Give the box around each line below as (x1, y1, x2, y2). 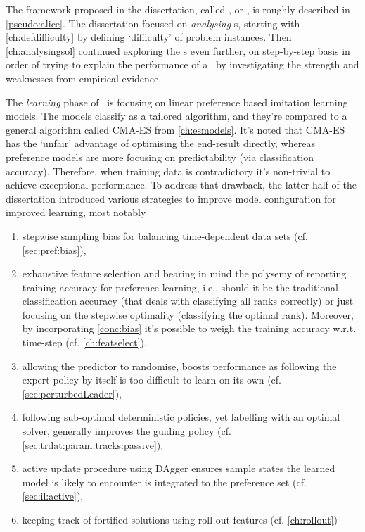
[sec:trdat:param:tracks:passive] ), (22, 437, 164, 452)
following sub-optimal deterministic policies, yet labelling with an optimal (22, 410, 340, 424)
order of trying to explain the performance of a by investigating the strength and (6, 57, 359, 72)
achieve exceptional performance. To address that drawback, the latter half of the (6, 177, 357, 192)
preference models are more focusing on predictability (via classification (6, 149, 314, 164)
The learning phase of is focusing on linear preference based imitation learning (6, 94, 348, 109)
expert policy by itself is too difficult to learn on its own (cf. (22, 372, 281, 387)
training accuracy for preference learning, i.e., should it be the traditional (22, 279, 338, 294)
